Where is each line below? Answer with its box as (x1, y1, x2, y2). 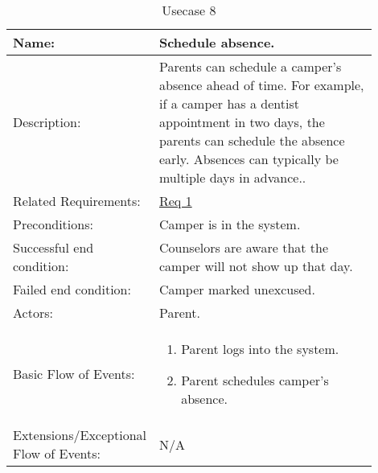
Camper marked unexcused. (158, 280, 315, 298)
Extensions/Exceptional (13, 426, 146, 444)
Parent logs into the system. (181, 339, 339, 358)
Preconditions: (13, 215, 93, 233)
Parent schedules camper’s (181, 371, 329, 389)
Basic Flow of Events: (13, 364, 135, 383)
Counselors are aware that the (158, 238, 329, 257)
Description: (13, 113, 81, 131)
